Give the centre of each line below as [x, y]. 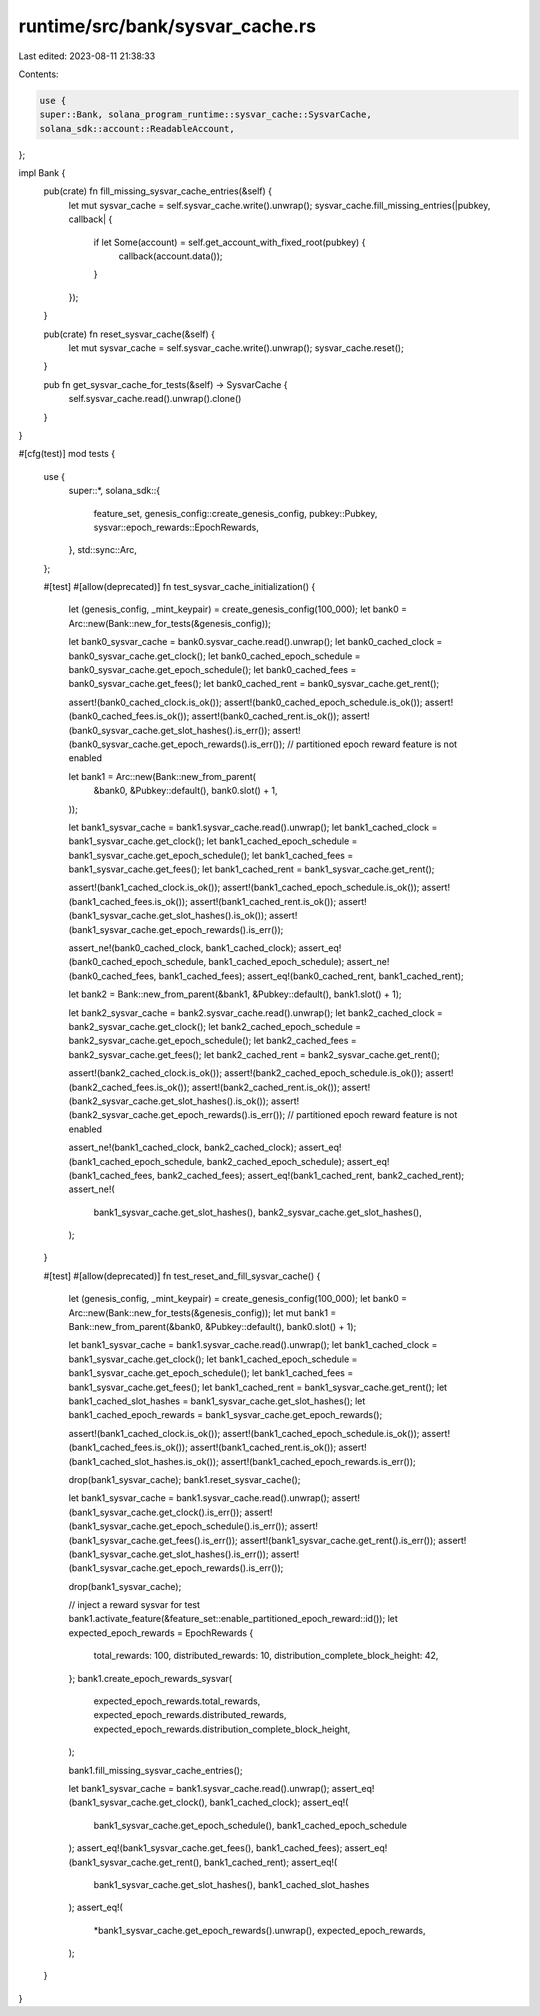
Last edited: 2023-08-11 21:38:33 [87, 56]
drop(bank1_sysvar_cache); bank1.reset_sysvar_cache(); [184, 1479]
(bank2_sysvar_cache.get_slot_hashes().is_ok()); [168, 1101]
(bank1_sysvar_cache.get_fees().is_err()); [153, 1540]
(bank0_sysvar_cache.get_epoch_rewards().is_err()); [176, 744]
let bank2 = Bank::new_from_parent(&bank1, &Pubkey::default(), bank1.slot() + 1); [235, 994]
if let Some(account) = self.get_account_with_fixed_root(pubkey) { [229, 242]
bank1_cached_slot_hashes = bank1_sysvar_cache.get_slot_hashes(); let [217, 1401]
